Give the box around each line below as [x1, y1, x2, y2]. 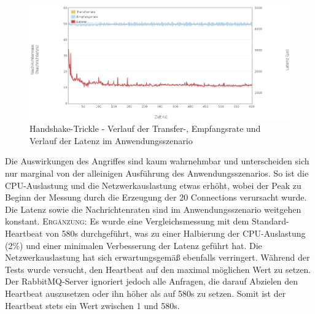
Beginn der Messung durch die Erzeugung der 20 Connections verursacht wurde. [5, 191, 307, 204]
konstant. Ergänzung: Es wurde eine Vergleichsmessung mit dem [5, 215, 249, 228]
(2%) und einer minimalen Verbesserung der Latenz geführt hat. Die [5, 239, 262, 251]
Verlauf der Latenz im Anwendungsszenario [29, 134, 193, 147]
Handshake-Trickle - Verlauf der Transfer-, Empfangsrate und [29, 122, 261, 135]
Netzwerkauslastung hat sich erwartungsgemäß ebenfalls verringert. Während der [5, 251, 310, 264]
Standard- [251, 215, 289, 228]
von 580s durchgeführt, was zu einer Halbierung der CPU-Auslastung [45, 227, 306, 239]
